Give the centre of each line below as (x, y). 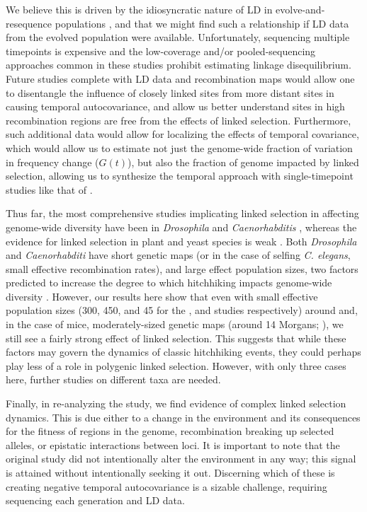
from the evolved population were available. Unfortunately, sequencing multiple (178, 37)
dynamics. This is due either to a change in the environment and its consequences (183, 417)
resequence (29, 23)
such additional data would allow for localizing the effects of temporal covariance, (182, 134)
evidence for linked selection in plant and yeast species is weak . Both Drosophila (181, 241)
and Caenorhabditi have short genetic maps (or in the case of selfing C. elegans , (178, 255)
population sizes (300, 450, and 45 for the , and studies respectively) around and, (182, 310)
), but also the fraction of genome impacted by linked (243, 162)
